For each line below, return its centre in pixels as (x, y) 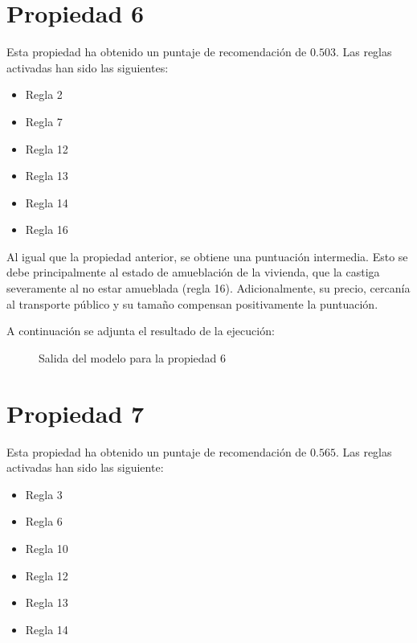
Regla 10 (47, 548)
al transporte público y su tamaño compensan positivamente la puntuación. (192, 303)
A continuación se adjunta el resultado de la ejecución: (141, 331)
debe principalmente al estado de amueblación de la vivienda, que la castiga (193, 272)
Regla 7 (44, 121)
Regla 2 (44, 94)
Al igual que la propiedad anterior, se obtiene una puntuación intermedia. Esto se (207, 256)
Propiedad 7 (76, 413)
